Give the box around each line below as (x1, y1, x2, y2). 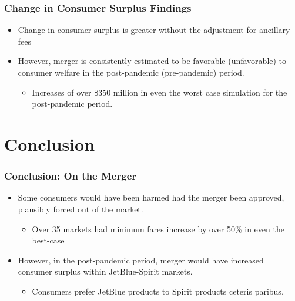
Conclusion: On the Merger (4, 168, 137, 183)
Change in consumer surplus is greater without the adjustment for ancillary (18, 23, 290, 36)
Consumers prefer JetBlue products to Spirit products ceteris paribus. (32, 285, 284, 297)
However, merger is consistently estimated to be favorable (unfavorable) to (18, 55, 287, 67)
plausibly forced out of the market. (18, 202, 143, 215)
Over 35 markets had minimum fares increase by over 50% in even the (32, 222, 284, 235)
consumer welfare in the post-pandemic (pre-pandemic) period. (18, 66, 244, 78)
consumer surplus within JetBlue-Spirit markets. (18, 265, 193, 278)
